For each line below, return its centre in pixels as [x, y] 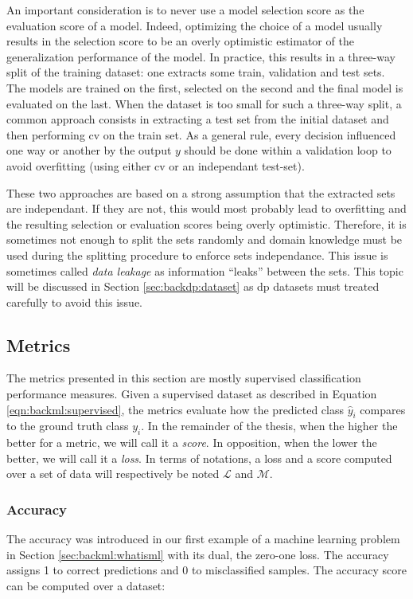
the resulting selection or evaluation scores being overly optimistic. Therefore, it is [206, 223]
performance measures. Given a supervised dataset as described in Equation [192, 394]
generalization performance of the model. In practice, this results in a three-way [201, 56]
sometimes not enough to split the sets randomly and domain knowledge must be [205, 239]
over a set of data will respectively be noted [113, 474]
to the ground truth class [68, 426]
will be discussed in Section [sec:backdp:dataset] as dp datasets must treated [193, 286]
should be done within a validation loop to [288, 150]
